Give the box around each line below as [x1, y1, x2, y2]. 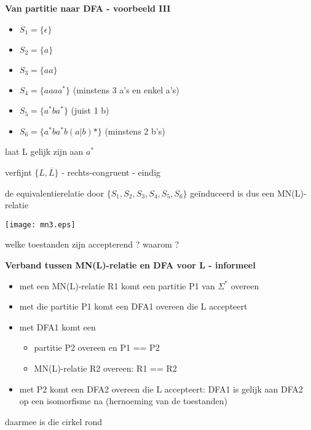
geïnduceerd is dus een [190, 186, 275, 199]
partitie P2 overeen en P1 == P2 [34, 341, 160, 354]
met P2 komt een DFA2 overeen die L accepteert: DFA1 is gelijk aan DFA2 [19, 382, 303, 395]
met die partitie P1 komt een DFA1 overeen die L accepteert [19, 300, 248, 313]
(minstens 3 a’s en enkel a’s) [73, 83, 179, 96]
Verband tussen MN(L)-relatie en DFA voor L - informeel [5, 259, 256, 271]
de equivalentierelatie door [5, 186, 104, 199]
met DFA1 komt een [19, 320, 96, 333]
